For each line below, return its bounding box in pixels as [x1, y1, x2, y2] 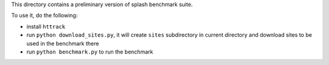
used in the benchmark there [26, 40, 99, 47]
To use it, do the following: [11, 12, 78, 19]
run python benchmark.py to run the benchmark [26, 48, 154, 55]
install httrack [26, 23, 66, 30]
